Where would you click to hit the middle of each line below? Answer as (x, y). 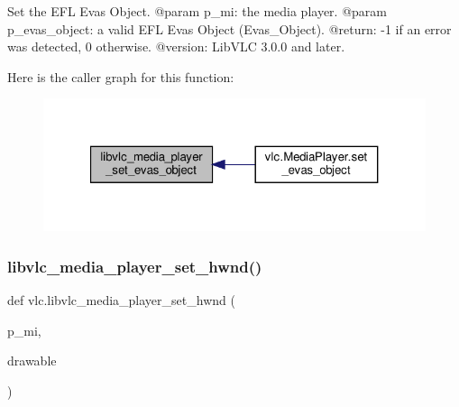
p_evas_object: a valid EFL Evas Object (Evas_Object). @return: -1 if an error (229, 28)
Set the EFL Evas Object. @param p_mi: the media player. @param (197, 11)
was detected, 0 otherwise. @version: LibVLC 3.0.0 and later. (176, 46)
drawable (32, 361)
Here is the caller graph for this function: (121, 76)
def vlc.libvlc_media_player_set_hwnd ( (121, 300)
